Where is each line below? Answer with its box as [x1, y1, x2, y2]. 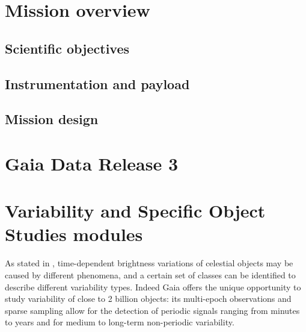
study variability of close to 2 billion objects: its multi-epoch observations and [5, 292, 292, 305]
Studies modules [5, 222, 143, 246]
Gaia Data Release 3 [5, 151, 179, 175]
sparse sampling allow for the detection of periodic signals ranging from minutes [5, 304, 300, 316]
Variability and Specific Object [5, 198, 266, 223]
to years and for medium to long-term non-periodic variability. [5, 316, 234, 328]
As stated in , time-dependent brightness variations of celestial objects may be [5, 257, 293, 269]
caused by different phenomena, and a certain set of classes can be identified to [5, 269, 296, 281]
